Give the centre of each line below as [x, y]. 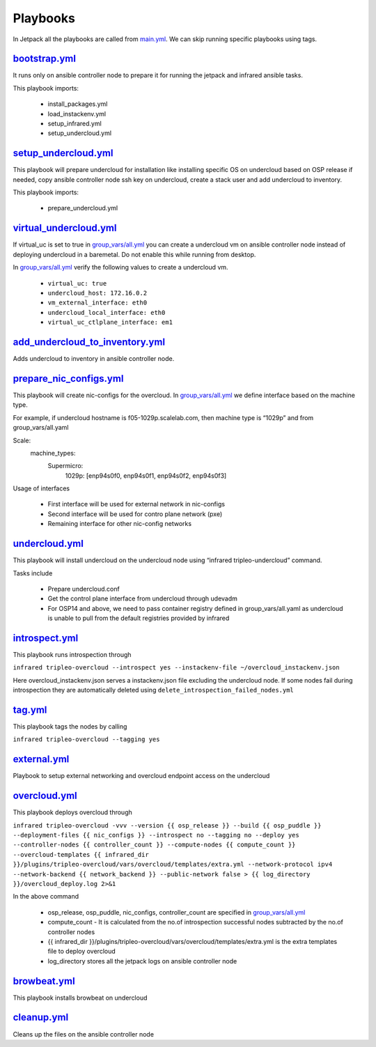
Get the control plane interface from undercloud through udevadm [143, 598]
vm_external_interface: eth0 [97, 303]
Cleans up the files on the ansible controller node [84, 1034]
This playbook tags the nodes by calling [70, 727]
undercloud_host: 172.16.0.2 [97, 293]
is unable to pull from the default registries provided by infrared [139, 618]
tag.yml [30, 709]
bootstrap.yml [45, 59]
